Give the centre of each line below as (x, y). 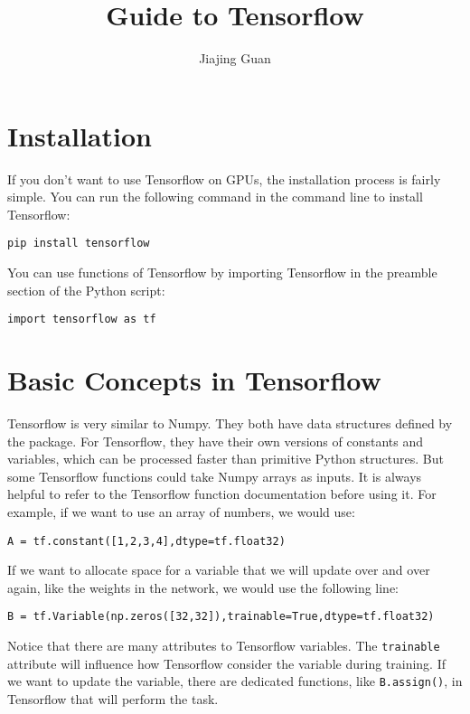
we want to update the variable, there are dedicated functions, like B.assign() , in (235, 681)
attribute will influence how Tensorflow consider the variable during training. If (226, 663)
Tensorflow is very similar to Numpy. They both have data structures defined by (230, 423)
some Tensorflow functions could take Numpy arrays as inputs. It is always (215, 476)
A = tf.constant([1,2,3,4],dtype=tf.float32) (146, 541)
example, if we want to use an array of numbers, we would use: (181, 512)
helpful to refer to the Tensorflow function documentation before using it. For (222, 494)
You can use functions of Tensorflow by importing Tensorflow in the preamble (222, 272)
